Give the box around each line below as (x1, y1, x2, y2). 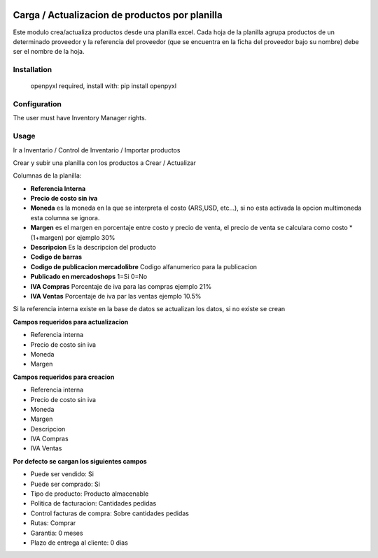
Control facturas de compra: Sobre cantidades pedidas (30, 509, 189, 517)
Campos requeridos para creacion (13, 373, 115, 381)
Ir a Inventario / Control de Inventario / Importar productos (13, 145, 181, 154)
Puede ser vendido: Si (30, 470, 94, 478)
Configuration (13, 99, 62, 109)
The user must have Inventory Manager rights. (13, 114, 147, 122)
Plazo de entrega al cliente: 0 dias (30, 538, 129, 547)
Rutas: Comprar (30, 519, 76, 527)
